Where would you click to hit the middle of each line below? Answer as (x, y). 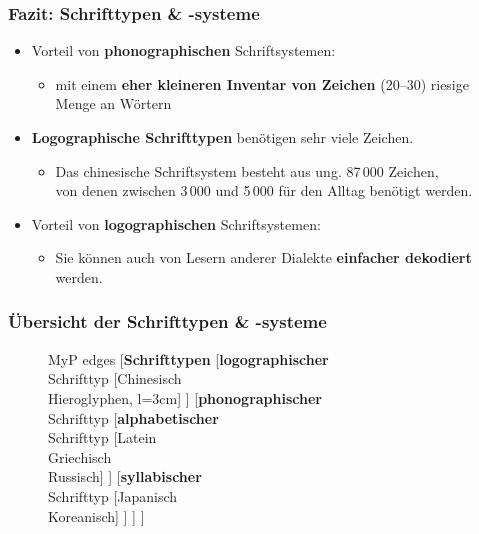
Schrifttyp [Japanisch (113, 495)
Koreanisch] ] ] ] (96, 515)
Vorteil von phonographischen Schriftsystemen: (183, 50)
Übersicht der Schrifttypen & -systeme (167, 321)
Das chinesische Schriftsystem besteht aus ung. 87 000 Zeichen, (247, 170)
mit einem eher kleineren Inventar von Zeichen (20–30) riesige (262, 83)
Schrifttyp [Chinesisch (115, 378)
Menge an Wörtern (113, 103)
